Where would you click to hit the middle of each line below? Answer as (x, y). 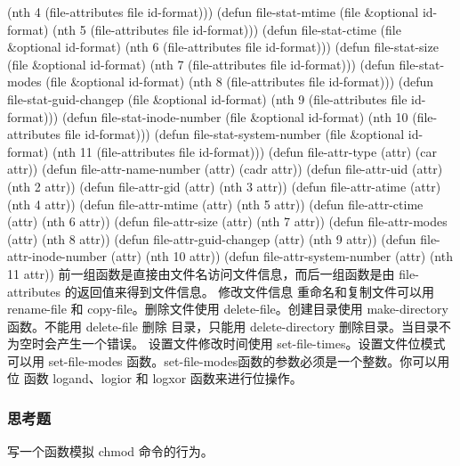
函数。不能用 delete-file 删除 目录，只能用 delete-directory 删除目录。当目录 (223, 326)
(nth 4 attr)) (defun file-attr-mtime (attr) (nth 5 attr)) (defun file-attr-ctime (215, 204)
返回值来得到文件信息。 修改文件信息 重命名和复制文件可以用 (256, 291)
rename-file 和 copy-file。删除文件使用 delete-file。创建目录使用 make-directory (228, 309)
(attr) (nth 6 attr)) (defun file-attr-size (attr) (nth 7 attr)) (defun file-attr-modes (227, 221)
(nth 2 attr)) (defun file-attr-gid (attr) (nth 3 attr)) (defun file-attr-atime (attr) (224, 186)
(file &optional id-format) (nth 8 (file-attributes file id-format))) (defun (240, 82)
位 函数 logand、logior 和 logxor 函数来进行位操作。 (155, 378)
